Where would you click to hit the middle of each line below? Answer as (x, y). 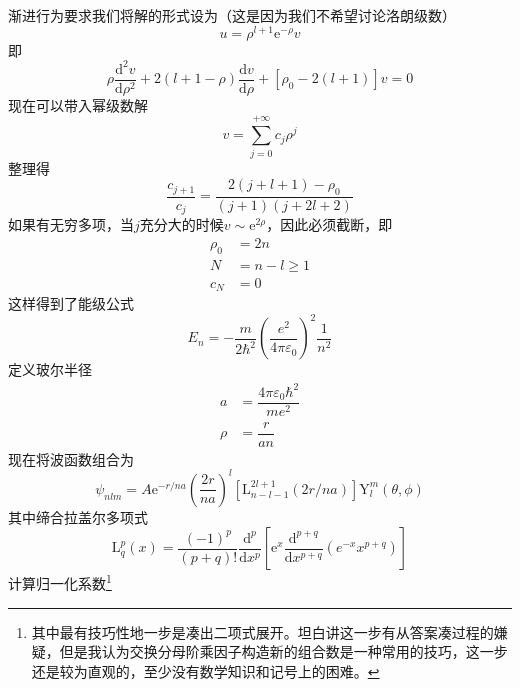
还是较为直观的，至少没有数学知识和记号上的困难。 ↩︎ (205, 670)
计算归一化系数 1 (60, 582)
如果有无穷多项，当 (71, 224)
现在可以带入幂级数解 (78, 104)
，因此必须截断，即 (329, 224)
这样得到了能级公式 (71, 303)
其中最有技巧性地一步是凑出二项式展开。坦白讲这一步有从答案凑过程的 (262, 631)
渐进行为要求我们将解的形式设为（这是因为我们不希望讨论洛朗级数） (232, 15)
